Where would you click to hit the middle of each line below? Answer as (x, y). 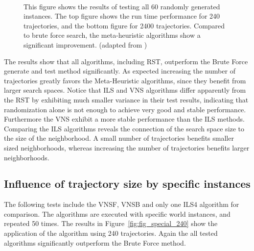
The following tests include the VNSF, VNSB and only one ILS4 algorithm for (122, 204)
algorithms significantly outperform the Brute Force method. (95, 242)
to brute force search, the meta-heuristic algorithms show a (112, 35)
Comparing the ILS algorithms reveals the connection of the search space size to (124, 128)
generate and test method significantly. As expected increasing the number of (120, 71)
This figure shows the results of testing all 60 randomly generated (122, 6)
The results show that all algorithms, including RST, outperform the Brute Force (126, 61)
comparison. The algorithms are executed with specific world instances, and (117, 213)
